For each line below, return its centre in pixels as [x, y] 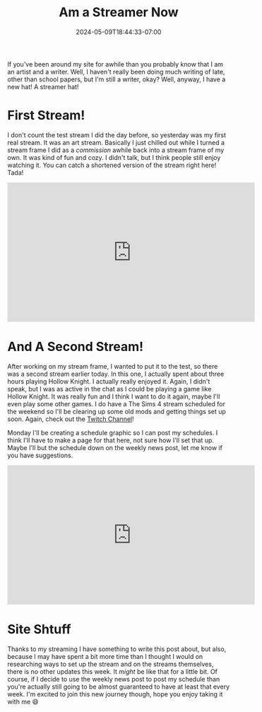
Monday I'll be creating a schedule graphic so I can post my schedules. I [113, 432]
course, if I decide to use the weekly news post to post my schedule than [114, 679]
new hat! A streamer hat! [43, 86]
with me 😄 [23, 701]
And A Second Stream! [76, 347]
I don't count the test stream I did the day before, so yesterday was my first [117, 134]
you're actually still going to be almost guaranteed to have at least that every [119, 687]
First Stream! [46, 116]
